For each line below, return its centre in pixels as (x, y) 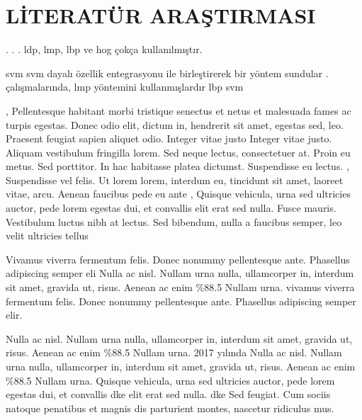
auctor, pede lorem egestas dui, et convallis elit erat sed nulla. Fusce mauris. (171, 208)
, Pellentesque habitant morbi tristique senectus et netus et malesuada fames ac (179, 110)
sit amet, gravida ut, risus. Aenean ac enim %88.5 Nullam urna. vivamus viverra (180, 287)
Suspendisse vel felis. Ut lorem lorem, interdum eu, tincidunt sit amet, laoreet (175, 180)
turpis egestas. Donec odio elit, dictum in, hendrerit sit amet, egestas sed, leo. (175, 124)
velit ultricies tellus (47, 235)
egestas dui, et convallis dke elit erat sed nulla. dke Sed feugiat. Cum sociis (168, 394)
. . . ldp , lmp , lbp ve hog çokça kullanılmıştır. (104, 49)
